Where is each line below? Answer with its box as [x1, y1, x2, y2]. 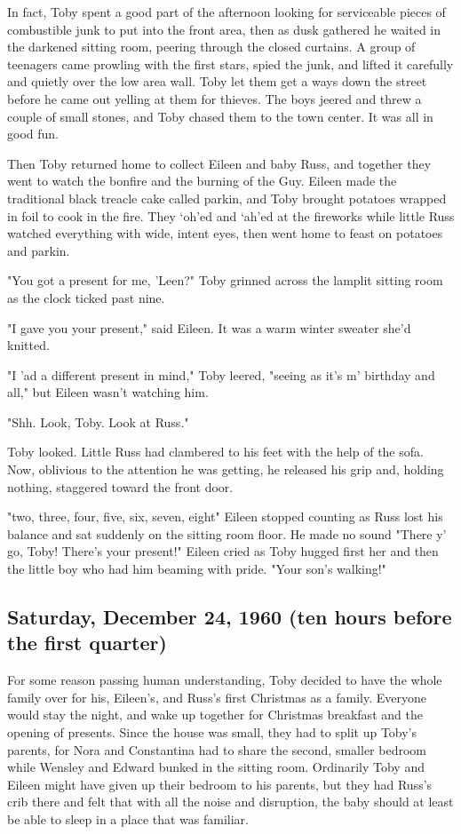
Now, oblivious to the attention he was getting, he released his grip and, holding [7, 460, 444, 479]
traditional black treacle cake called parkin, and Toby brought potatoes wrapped [7, 188, 447, 207]
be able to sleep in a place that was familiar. [7, 809, 250, 828]
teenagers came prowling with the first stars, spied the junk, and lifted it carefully [7, 54, 454, 73]
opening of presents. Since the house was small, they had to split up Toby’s [7, 723, 417, 741]
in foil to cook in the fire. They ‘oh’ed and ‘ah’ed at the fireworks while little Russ [7, 206, 455, 225]
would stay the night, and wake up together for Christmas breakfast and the [7, 705, 423, 724]
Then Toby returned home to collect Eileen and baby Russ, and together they [7, 154, 432, 172]
